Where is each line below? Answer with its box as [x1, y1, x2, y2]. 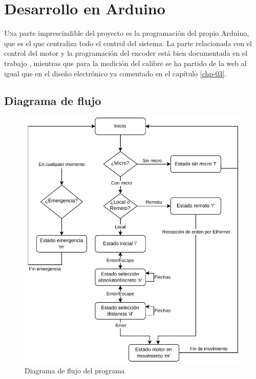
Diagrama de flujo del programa [25, 365, 125, 375]
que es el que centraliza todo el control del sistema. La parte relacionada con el [4, 37, 252, 48]
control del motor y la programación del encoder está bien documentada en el [4, 48, 248, 58]
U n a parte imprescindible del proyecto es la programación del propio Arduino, [4, 28, 249, 38]
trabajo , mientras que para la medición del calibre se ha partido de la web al [4, 57, 247, 68]
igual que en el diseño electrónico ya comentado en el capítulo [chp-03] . [4, 68, 227, 78]
